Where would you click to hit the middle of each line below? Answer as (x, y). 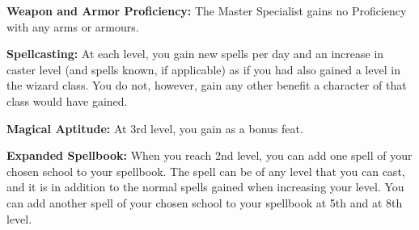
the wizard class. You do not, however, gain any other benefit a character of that (207, 85)
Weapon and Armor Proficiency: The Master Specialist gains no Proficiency (207, 10)
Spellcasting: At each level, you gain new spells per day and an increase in (195, 54)
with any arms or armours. (73, 26)
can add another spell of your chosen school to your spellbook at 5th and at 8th (205, 202)
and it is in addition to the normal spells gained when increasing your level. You (205, 187)
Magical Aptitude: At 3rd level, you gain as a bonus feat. (155, 128)
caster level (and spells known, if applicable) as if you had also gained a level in (203, 69)
